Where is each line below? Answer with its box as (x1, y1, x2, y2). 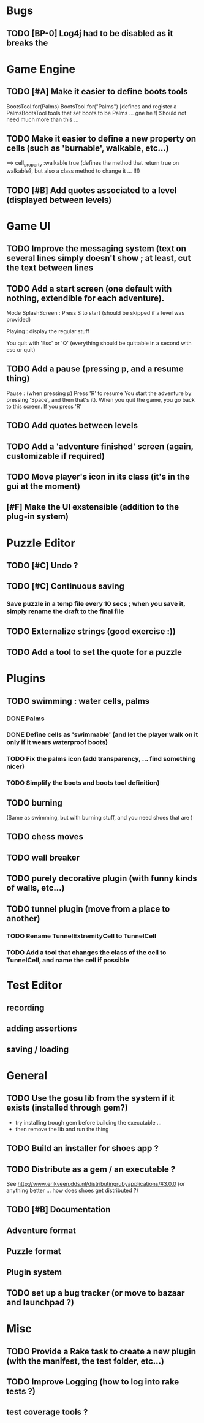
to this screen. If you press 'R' (6, 402, 82, 410)
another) (6, 913, 40, 924)
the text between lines (6, 263, 94, 273)
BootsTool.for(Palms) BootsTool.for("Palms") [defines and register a (6, 102, 177, 110)
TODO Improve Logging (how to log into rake (6, 1376, 179, 1387)
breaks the (6, 37, 48, 48)
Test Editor (6, 978, 63, 992)
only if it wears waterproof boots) (6, 738, 108, 747)
